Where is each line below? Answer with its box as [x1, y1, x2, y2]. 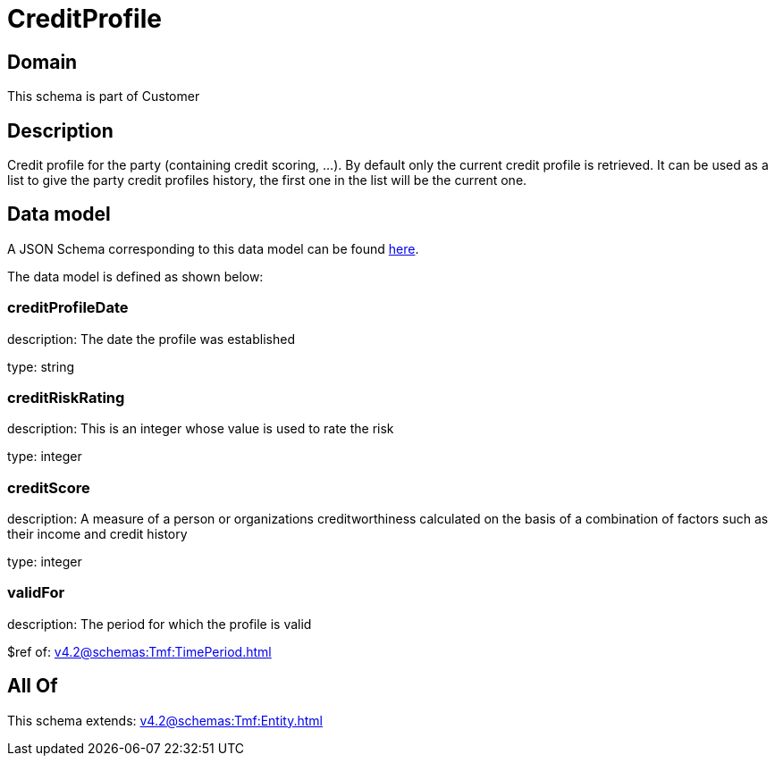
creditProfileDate [7, 298, 129, 317]
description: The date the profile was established [7, 331, 295, 347]
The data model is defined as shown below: [7, 268, 264, 284]
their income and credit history [7, 526, 188, 542]
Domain [7, 50, 78, 73]
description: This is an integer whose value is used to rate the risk [7, 421, 394, 437]
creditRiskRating [7, 388, 125, 407]
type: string [7, 358, 75, 374]
